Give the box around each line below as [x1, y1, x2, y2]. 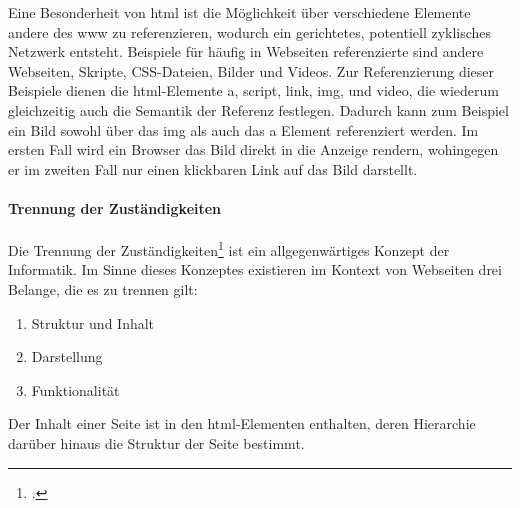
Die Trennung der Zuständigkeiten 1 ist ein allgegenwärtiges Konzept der [8, 237, 450, 260]
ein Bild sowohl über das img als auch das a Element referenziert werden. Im [8, 119, 479, 140]
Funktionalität [31, 379, 120, 400]
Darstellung [31, 346, 103, 367]
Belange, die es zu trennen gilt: [8, 278, 198, 299]
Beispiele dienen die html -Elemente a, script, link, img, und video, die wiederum [8, 80, 500, 101]
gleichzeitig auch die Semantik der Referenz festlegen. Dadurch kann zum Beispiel [8, 99, 509, 120]
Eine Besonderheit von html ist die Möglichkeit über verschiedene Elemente [8, 2, 471, 22]
